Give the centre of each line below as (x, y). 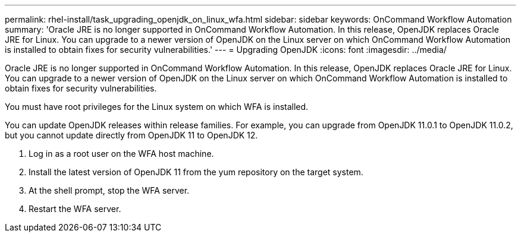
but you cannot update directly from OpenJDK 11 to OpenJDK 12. (131, 135)
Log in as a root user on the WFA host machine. (121, 154)
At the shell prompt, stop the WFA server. (109, 190)
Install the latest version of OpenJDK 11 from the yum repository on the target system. (196, 172)
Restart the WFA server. (75, 209)
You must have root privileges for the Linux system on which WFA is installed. (157, 107)
